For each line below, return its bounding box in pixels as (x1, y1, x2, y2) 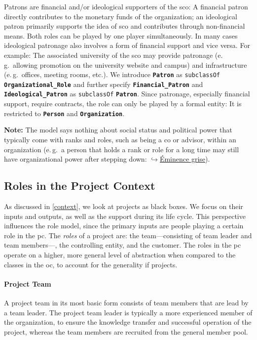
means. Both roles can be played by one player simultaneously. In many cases (4, 30, 238, 41)
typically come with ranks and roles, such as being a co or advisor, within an (4, 134, 236, 144)
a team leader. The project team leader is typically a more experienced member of (4, 307, 253, 317)
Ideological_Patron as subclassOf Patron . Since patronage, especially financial (4, 88, 250, 99)
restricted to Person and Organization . (4, 108, 125, 118)
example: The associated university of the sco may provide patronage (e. (4, 49, 223, 60)
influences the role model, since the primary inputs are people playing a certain (4, 220, 244, 231)
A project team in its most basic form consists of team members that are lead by (4, 297, 249, 307)
